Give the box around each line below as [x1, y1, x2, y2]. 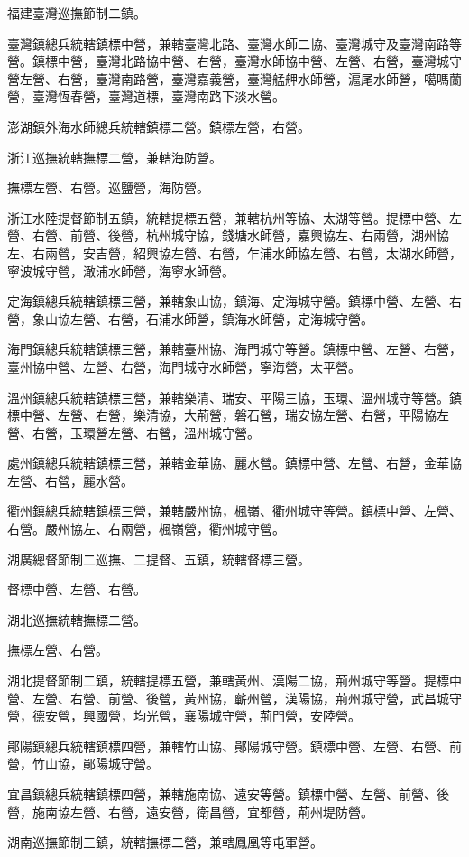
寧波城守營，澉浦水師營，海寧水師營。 [7, 261, 234, 280]
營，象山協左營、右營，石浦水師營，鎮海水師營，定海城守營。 [7, 309, 373, 328]
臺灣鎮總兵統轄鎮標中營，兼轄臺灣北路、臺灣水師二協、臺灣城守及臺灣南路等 [7, 33, 462, 52]
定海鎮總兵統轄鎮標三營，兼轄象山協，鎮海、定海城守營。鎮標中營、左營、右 [7, 292, 462, 311]
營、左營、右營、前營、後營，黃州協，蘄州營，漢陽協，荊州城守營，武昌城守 [7, 688, 462, 707]
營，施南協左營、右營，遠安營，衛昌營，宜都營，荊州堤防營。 [7, 802, 373, 821]
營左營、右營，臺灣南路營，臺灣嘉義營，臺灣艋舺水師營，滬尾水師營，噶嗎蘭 [7, 69, 462, 88]
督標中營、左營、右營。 [7, 580, 146, 599]
